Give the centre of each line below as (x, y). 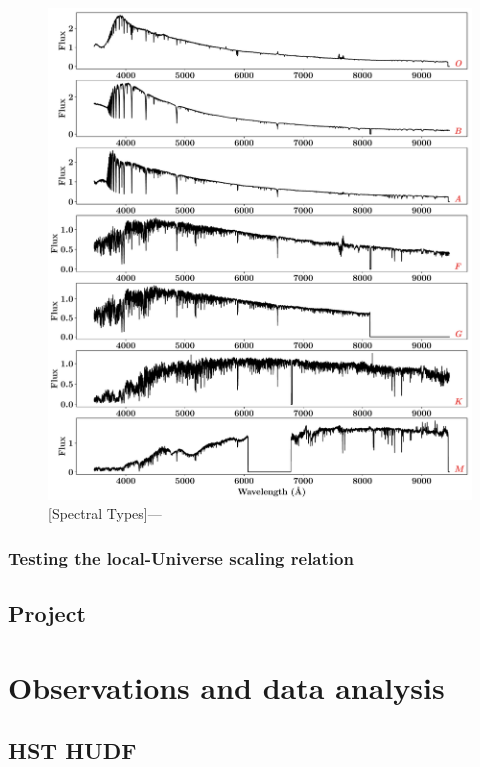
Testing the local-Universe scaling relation (181, 557)
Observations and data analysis (226, 686)
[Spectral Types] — (105, 513)
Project (47, 613)
